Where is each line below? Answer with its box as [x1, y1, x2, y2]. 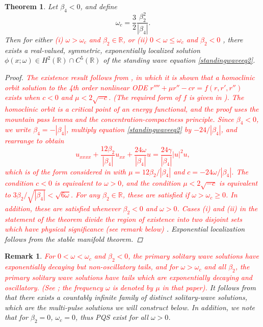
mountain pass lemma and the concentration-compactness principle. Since [5, 113, 234, 124]
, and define [80, 1, 117, 11]
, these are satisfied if [122, 189, 190, 200]
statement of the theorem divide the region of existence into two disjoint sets [5, 213, 242, 224]
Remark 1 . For [5, 250, 55, 261]
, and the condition [121, 177, 181, 188]
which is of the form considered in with [5, 166, 126, 177]
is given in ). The [189, 92, 244, 103]
